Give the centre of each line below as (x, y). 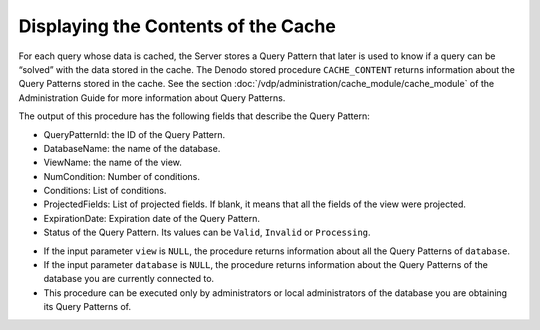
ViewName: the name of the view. (112, 162)
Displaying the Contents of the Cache (177, 26)
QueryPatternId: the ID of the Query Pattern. (134, 134)
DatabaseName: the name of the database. (132, 148)
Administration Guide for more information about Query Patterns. (152, 97)
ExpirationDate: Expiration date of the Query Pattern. (151, 218)
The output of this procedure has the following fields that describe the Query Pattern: (194, 116)
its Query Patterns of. (87, 307)
